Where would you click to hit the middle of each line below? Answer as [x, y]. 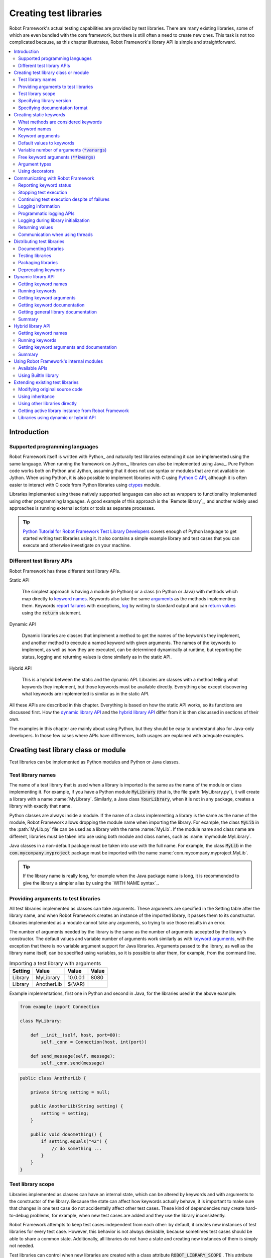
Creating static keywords [39, 115]
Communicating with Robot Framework [54, 178]
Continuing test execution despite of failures [64, 199]
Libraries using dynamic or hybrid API [57, 418]
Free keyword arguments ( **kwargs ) [57, 157]
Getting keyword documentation [51, 305]
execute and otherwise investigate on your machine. [77, 545]
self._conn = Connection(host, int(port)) [94, 1042]
